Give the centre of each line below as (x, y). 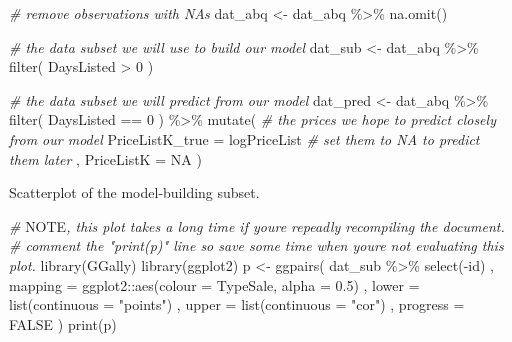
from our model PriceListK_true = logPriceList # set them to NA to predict (244, 138)
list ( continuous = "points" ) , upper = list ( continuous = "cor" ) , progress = (237, 304)
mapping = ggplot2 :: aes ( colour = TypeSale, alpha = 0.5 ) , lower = (214, 284)
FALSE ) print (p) (63, 323)
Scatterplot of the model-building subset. (134, 192)
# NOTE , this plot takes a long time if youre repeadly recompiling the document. (257, 225)
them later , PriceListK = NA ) (105, 158)
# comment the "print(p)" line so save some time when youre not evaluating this (256, 245)
